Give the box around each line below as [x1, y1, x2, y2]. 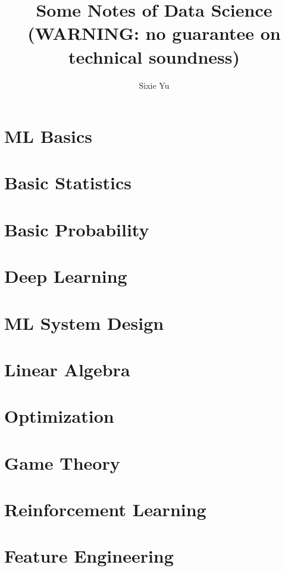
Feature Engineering [4, 544, 174, 568]
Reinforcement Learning [4, 497, 206, 522]
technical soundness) [68, 44, 240, 68]
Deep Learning [4, 264, 127, 288]
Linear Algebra [4, 357, 130, 381]
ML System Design [4, 310, 164, 335]
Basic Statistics [4, 170, 131, 195]
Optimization [4, 404, 114, 428]
